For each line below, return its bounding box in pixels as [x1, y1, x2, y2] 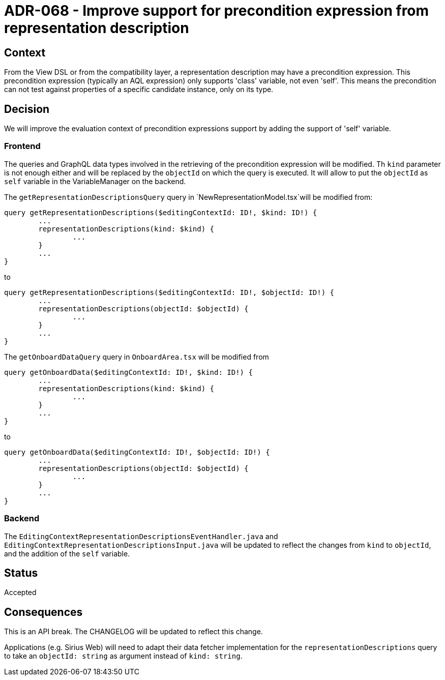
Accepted [4, 588, 37, 597]
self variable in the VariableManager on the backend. [4, 176, 186, 186]
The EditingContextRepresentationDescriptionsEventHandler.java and [4, 531, 278, 541]
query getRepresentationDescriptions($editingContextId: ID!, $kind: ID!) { [4, 208, 317, 217]
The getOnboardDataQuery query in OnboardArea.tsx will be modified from [4, 352, 269, 361]
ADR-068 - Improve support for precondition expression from [4, 2, 429, 19]
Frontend [4, 141, 41, 152]
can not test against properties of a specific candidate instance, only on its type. [4, 85, 274, 94]
